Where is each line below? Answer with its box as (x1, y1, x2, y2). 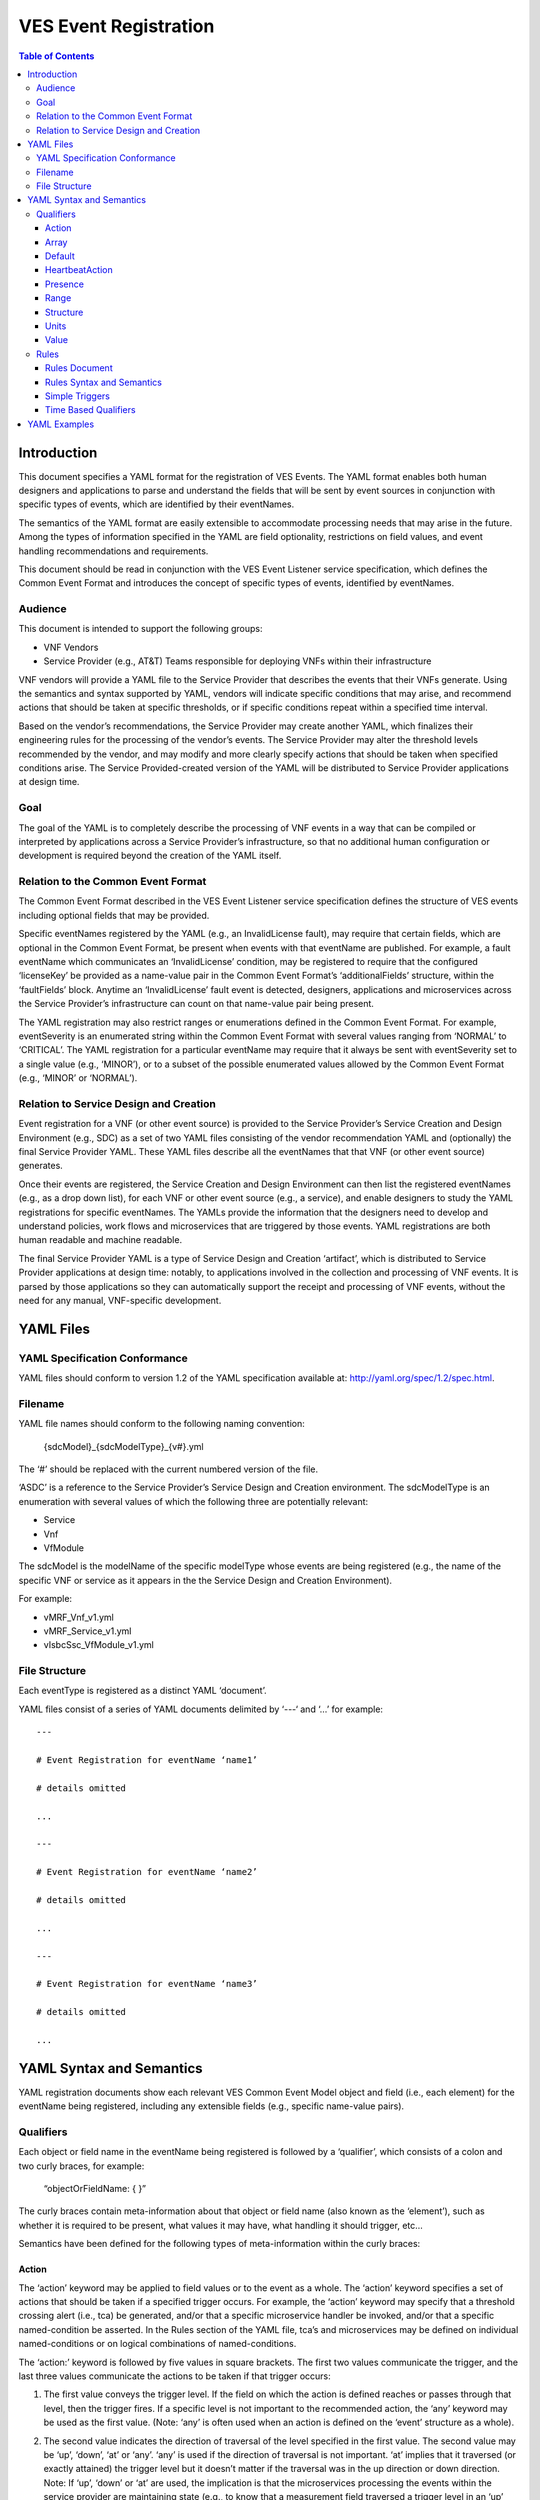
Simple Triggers (45, 390, 110, 402)
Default (45, 250, 75, 262)
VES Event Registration (18, 15, 215, 37)
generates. (18, 1160, 64, 1172)
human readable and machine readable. (18, 1234, 183, 1246)
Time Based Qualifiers (45, 404, 136, 416)
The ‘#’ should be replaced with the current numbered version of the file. (18, 1463, 319, 1475)
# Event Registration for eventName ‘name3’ (36, 1978, 259, 1990)
